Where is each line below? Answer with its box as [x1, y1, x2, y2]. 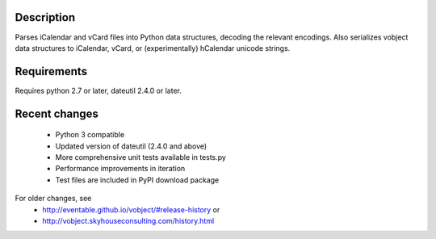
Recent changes [15, 107, 99, 120]
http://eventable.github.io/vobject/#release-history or [42, 204, 220, 214]
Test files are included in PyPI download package [55, 174, 220, 185]
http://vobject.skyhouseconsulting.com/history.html [42, 216, 215, 225]
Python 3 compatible [55, 130, 125, 140]
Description [15, 10, 76, 24]
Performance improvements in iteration [55, 164, 186, 174]
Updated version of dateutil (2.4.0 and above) [55, 141, 208, 151]
